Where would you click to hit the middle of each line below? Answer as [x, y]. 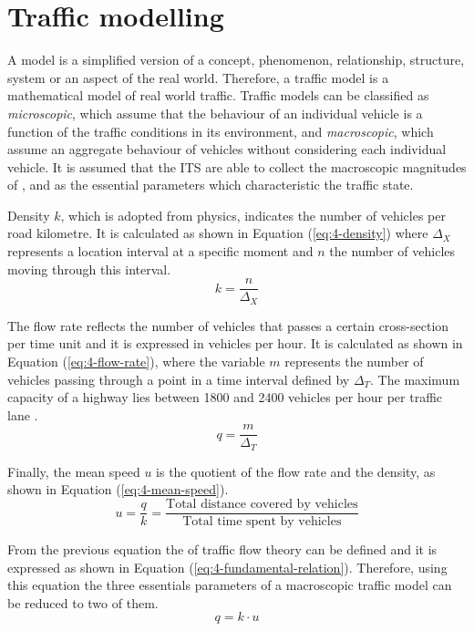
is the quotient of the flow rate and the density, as [296, 471]
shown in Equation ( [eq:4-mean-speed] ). [118, 489]
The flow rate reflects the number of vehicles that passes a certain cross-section [228, 325]
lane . [23, 414]
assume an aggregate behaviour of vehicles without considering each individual [227, 149]
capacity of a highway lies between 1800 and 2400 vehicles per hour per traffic [225, 397]
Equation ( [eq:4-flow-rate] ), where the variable [136, 361]
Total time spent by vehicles [262, 522]
